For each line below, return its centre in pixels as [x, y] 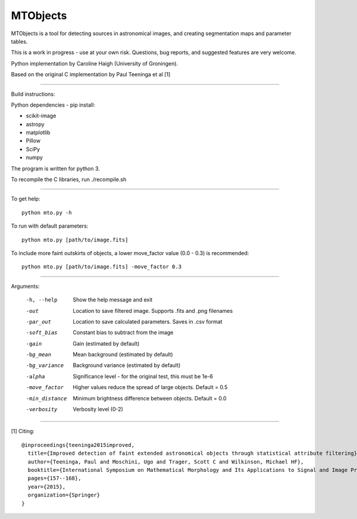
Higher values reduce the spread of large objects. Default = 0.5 [150, 387]
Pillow [33, 141]
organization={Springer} [64, 495]
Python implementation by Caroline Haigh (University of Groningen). [95, 63]
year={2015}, [47, 487]
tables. [19, 41]
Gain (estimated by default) [106, 343]
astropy [35, 124]
